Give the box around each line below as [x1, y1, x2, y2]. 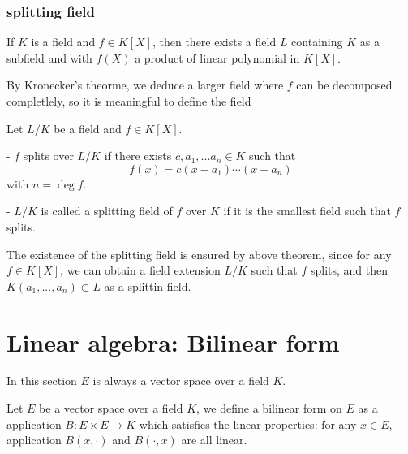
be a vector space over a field [39, 400, 183, 417]
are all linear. [181, 431, 247, 448]
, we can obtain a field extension [60, 262, 221, 279]
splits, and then [310, 262, 389, 279]
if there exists [104, 147, 172, 164]
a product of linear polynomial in [135, 49, 300, 66]
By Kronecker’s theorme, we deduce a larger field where [6, 76, 284, 93]
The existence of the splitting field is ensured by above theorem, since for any [6, 245, 392, 262]
